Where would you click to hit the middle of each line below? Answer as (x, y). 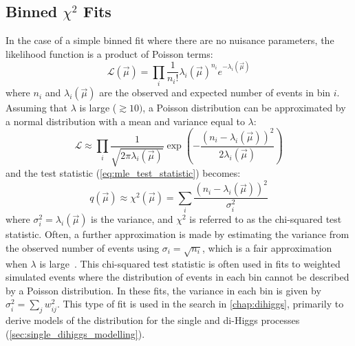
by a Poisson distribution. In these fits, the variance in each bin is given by (163, 290)
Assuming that (36, 108)
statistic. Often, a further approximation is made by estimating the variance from (177, 234)
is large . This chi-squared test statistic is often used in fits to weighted (190, 263)
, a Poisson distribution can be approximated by (244, 108)
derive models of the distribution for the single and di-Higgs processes (153, 320)
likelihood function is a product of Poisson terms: (109, 53)
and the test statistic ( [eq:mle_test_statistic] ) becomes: (123, 173)
